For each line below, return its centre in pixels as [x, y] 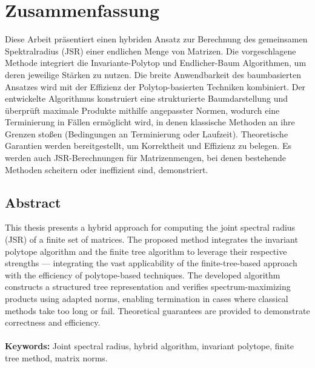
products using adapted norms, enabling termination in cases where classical [147, 299]
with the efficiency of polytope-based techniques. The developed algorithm [143, 274]
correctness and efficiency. [53, 322]
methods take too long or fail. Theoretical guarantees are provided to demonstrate [157, 310]
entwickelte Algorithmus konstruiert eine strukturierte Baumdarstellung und [147, 98]
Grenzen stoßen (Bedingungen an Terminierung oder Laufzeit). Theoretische [147, 133]
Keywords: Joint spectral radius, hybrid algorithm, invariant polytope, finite [149, 346]
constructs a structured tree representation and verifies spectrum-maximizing [148, 287]
